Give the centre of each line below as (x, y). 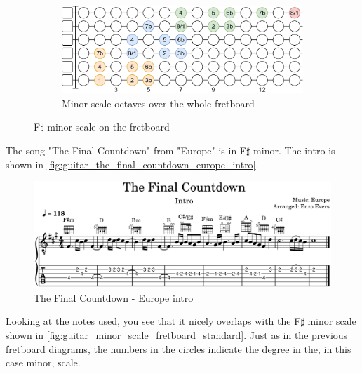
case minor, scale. (43, 362)
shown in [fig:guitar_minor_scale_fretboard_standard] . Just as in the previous (177, 335)
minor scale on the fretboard (108, 127)
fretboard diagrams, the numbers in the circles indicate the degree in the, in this (179, 348)
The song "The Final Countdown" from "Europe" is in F (126, 151)
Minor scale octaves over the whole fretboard (158, 103)
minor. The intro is (294, 151)
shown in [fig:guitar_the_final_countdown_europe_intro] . (132, 164)
